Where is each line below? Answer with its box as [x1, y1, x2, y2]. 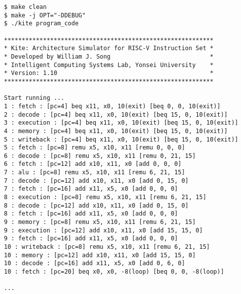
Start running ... [4, 94, 64, 102]
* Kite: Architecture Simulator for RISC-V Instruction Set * [4, 45, 214, 52]
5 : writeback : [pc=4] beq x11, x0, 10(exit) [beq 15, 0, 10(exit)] [4, 136, 239, 143]
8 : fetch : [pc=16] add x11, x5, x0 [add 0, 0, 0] [4, 210, 178, 218]
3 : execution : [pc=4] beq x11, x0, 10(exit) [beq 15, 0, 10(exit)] [4, 119, 239, 127]
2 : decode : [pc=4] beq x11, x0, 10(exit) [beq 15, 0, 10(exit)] [4, 111, 228, 118]
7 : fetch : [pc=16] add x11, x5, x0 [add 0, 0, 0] [4, 185, 178, 193]
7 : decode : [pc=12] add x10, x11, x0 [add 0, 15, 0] [4, 177, 189, 184]
